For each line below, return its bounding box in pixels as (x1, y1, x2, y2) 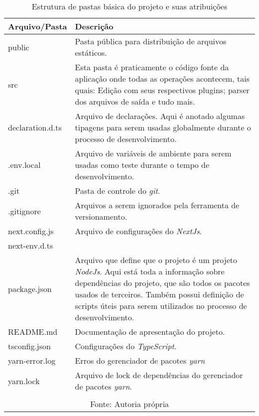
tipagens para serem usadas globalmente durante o (75, 122, 251, 133)
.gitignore (8, 205, 41, 217)
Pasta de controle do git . (75, 185, 160, 196)
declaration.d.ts (8, 122, 62, 133)
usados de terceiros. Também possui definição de (75, 288, 244, 300)
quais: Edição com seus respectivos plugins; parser (75, 84, 250, 96)
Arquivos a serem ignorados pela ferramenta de (75, 199, 240, 211)
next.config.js (8, 225, 54, 237)
